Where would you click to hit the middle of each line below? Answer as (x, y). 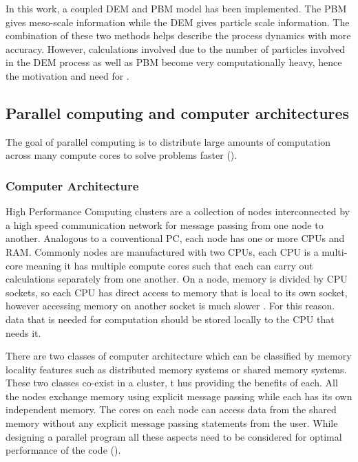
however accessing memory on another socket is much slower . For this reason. (170, 306)
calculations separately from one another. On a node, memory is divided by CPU (177, 279)
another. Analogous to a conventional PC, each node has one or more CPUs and (175, 238)
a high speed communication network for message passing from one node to (165, 224)
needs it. (23, 332)
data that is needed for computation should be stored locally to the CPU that (170, 319)
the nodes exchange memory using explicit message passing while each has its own (179, 396)
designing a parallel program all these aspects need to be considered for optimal (174, 436)
